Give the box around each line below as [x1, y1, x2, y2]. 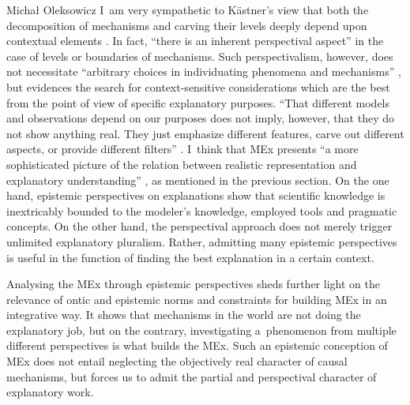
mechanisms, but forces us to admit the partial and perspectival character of [6, 368, 377, 384]
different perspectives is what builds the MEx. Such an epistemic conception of [6, 337, 388, 354]
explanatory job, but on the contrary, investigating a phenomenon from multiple [6, 321, 397, 338]
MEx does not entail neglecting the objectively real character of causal [6, 353, 348, 369]
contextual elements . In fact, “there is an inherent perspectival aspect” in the [6, 32, 384, 49]
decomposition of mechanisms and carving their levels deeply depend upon [6, 17, 367, 33]
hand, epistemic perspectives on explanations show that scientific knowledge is [6, 187, 386, 204]
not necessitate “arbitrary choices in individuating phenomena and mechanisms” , [6, 63, 401, 80]
